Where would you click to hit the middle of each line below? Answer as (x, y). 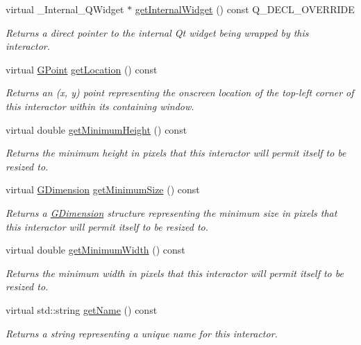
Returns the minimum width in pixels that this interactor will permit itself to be (175, 273)
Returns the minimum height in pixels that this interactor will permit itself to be (176, 153)
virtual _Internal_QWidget (65, 9)
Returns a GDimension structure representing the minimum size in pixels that (171, 212)
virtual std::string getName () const (82, 309)
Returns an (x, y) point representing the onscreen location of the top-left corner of (180, 92)
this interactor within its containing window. (100, 106)
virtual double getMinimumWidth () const (95, 250)
